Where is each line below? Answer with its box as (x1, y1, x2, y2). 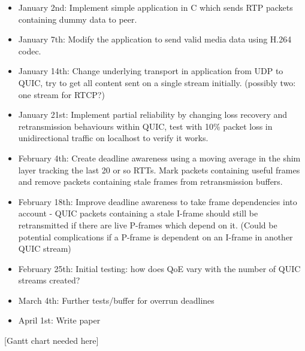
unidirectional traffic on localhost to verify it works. (18, 132, 209, 144)
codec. (18, 44, 41, 57)
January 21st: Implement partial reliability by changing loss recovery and (18, 108, 288, 121)
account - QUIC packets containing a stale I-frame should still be (18, 207, 258, 219)
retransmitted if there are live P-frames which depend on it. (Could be (18, 218, 277, 231)
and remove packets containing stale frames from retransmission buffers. (18, 175, 283, 188)
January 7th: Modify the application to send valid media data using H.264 (18, 33, 292, 45)
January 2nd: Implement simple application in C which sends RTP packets (18, 1, 293, 13)
